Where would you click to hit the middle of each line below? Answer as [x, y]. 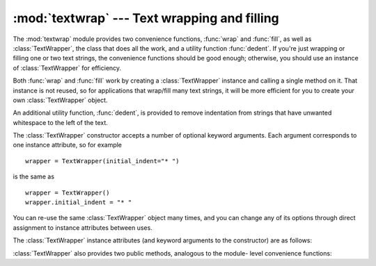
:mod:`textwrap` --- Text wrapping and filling [146, 18]
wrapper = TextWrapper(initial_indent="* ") [103, 161]
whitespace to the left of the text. [60, 122]
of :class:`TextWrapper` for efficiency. [67, 68]
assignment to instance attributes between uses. [83, 227]
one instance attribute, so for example [67, 145]
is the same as [34, 176]
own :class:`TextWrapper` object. [60, 100]
